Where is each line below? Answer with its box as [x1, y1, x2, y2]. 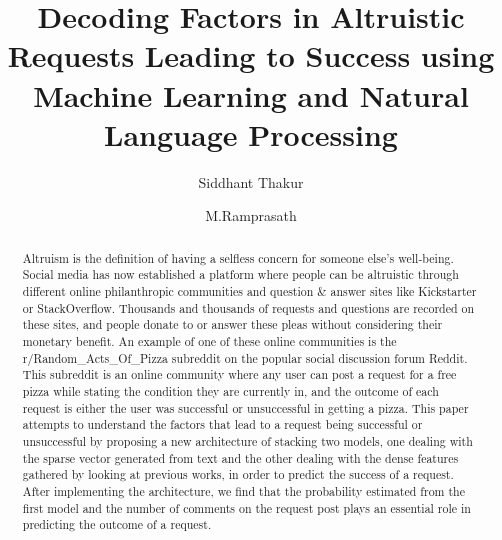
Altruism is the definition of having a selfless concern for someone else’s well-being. [22, 249, 454, 266]
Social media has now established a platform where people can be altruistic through [22, 266, 459, 283]
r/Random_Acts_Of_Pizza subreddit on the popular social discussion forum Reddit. [22, 349, 468, 366]
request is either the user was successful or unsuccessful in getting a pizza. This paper [22, 399, 469, 416]
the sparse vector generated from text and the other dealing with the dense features [22, 449, 459, 466]
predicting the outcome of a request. [22, 516, 212, 533]
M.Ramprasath [205, 205, 297, 226]
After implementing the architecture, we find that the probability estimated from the [22, 482, 465, 499]
